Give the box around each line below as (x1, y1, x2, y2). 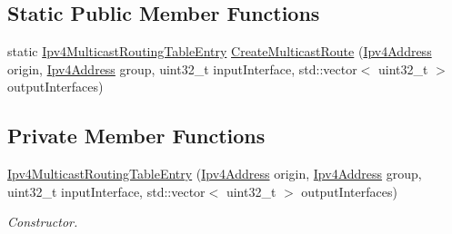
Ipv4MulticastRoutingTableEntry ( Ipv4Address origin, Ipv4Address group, (7, 164, 422, 183)
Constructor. (7, 212, 78, 231)
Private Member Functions (7, 122, 266, 150)
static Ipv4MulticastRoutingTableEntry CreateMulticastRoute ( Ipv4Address (7, 42, 432, 61)
